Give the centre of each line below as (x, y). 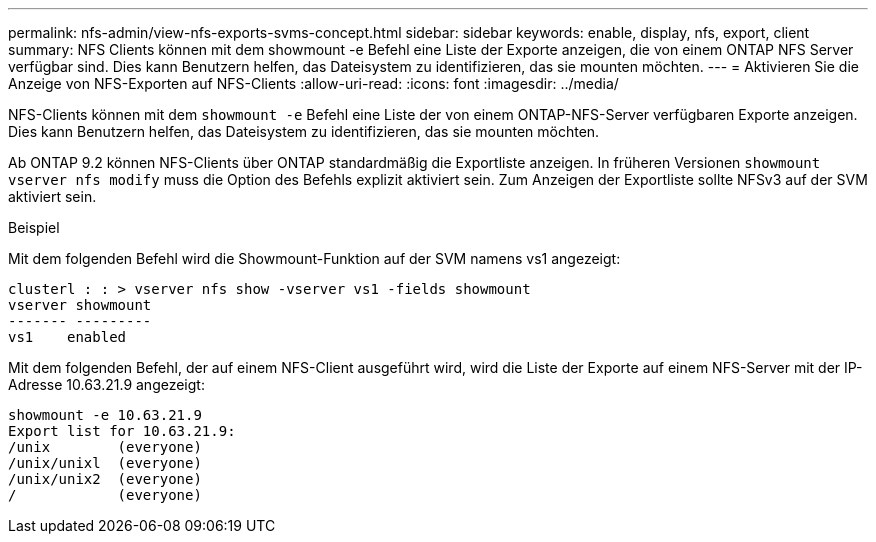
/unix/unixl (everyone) (105, 463)
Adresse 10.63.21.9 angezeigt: (106, 384)
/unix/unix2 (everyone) (105, 479)
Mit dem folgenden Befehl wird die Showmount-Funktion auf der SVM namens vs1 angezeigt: (314, 258)
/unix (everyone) (105, 447)
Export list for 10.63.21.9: (122, 431)
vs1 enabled (67, 337)
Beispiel (34, 227)
